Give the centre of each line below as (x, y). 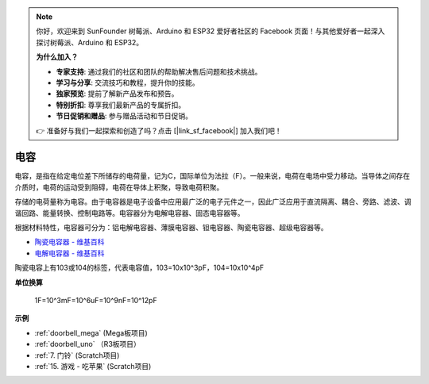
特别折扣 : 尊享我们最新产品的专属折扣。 (121, 105)
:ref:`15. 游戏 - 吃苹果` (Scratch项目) (93, 366)
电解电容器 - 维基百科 (70, 253)
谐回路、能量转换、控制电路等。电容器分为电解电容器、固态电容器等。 (129, 213)
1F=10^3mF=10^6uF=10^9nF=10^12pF (96, 300)
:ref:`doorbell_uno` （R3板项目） (87, 344)
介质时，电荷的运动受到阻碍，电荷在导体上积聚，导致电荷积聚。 (119, 187)
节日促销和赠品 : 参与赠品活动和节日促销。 (124, 116)
